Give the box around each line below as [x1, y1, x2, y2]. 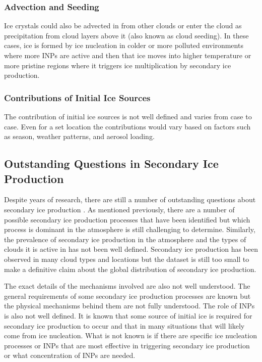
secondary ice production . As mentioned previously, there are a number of [4, 204, 235, 214]
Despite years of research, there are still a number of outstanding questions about [4, 194, 256, 205]
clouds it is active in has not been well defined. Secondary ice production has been [4, 244, 258, 254]
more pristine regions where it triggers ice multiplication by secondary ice [4, 60, 231, 70]
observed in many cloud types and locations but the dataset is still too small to [4, 253, 249, 264]
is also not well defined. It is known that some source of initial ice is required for [4, 310, 252, 321]
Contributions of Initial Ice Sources [4, 91, 151, 104]
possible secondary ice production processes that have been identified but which [4, 214, 250, 224]
